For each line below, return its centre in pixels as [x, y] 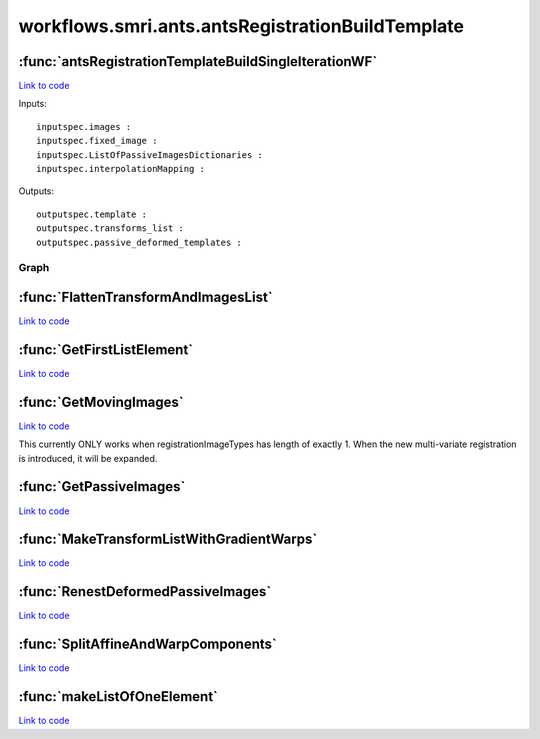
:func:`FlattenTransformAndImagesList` [146, 296]
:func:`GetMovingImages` [101, 401]
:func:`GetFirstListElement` [106, 349]
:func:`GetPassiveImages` [102, 486]
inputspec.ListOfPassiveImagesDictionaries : [150, 154]
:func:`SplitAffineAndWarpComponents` [147, 644]
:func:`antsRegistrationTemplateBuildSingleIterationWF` [198, 61]
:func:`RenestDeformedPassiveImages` [145, 591]
